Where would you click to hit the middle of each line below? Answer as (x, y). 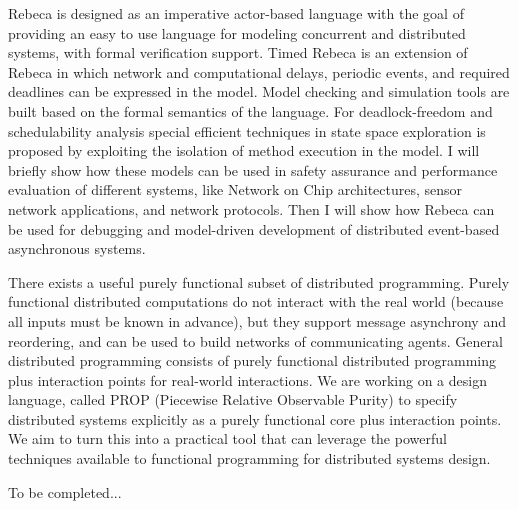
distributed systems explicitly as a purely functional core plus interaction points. (255, 418)
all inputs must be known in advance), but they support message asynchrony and (257, 320)
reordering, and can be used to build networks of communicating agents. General (255, 340)
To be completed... (65, 491)
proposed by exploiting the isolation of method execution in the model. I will (244, 150)
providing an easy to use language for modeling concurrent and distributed (237, 32)
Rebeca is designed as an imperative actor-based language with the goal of (236, 13)
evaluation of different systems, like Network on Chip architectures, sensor (235, 189)
